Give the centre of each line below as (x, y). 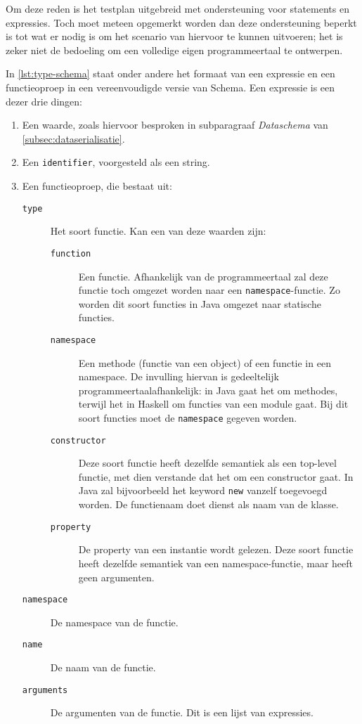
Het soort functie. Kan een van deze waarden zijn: (158, 231)
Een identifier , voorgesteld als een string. (116, 162)
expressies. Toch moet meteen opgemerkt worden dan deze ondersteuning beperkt (181, 22)
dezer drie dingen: (44, 101)
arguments (45, 690)
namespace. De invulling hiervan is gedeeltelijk (179, 376)
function (71, 253)
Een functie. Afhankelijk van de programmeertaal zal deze (203, 276)
